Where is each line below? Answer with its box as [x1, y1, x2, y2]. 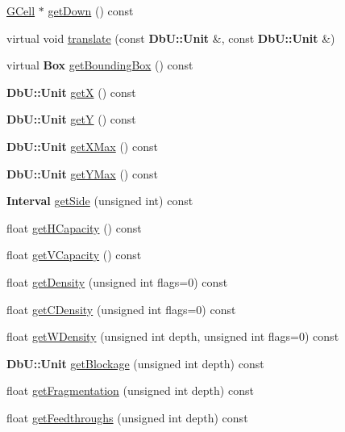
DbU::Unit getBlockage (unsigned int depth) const [6, 354, 264, 371]
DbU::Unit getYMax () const [6, 165, 158, 182]
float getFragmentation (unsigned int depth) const [6, 382, 254, 399]
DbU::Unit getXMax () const [6, 137, 158, 154]
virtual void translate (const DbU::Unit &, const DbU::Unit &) [6, 29, 335, 46]
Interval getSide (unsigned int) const [6, 192, 193, 209]
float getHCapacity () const [6, 219, 142, 236]
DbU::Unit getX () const [6, 83, 136, 100]
